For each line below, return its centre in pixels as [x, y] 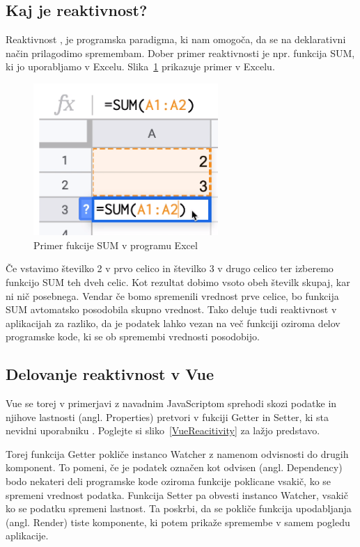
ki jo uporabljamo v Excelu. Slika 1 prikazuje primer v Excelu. [140, 66]
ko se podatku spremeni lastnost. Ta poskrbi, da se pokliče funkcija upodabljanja [179, 508]
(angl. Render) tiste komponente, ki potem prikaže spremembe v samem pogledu [178, 522]
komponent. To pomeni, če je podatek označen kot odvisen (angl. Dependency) [174, 467]
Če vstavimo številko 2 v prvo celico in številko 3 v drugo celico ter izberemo [170, 268]
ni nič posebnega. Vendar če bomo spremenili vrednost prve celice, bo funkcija [172, 295]
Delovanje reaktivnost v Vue [110, 374]
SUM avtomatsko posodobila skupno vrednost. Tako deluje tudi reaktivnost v [171, 309]
